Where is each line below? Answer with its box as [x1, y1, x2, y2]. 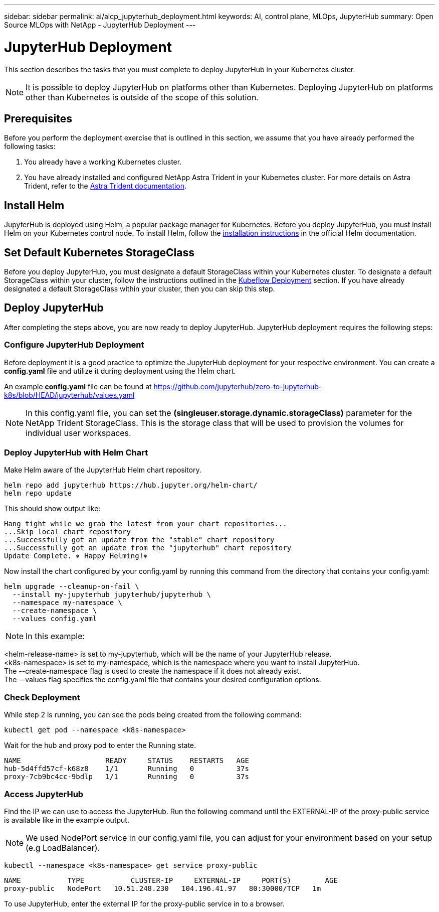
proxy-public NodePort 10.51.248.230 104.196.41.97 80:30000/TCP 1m [4, 884, 321, 892]
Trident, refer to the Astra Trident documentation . [24, 182, 187, 191]
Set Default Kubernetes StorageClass [4, 246, 194, 259]
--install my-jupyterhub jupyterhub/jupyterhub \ [12, 590, 211, 599]
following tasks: [4, 142, 56, 151]
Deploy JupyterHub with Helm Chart [4, 447, 148, 458]
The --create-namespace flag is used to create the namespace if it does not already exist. [4, 667, 302, 676]
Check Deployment [4, 692, 80, 702]
